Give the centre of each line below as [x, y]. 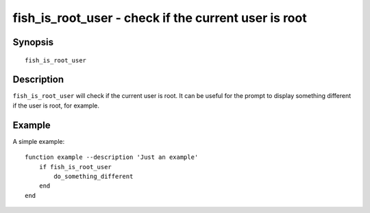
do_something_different [94, 176]
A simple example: [39, 141]
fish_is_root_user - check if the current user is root [160, 18]
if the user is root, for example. [56, 105]
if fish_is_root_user [75, 167]
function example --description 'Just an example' [112, 157]
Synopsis [33, 42]
